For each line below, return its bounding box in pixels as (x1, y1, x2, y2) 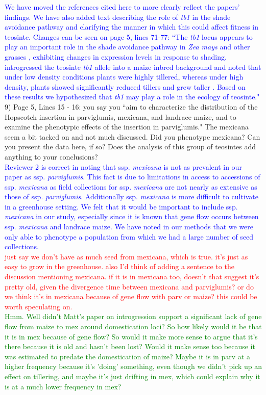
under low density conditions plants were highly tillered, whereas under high (5, 71, 244, 82)
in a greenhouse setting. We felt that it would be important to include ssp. (5, 201, 238, 212)
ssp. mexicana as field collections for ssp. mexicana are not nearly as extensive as (5, 181, 257, 192)
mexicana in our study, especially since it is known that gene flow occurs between (5, 211, 259, 222)
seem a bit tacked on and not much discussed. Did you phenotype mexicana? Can (5, 131, 260, 142)
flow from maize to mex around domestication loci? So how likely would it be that (5, 321, 262, 331)
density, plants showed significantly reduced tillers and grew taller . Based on (5, 81, 246, 92)
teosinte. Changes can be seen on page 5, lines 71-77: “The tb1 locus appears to (5, 31, 253, 42)
